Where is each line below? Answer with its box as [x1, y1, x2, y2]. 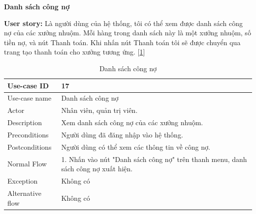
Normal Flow [7, 159, 47, 169]
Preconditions [7, 129, 49, 139]
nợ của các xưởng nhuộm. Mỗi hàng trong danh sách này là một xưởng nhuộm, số [4, 27, 251, 38]
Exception [7, 176, 38, 186]
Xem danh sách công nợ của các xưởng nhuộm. [61, 117, 203, 128]
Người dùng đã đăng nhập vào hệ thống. [61, 129, 183, 139]
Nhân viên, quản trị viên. [61, 105, 138, 115]
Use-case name [7, 93, 52, 103]
